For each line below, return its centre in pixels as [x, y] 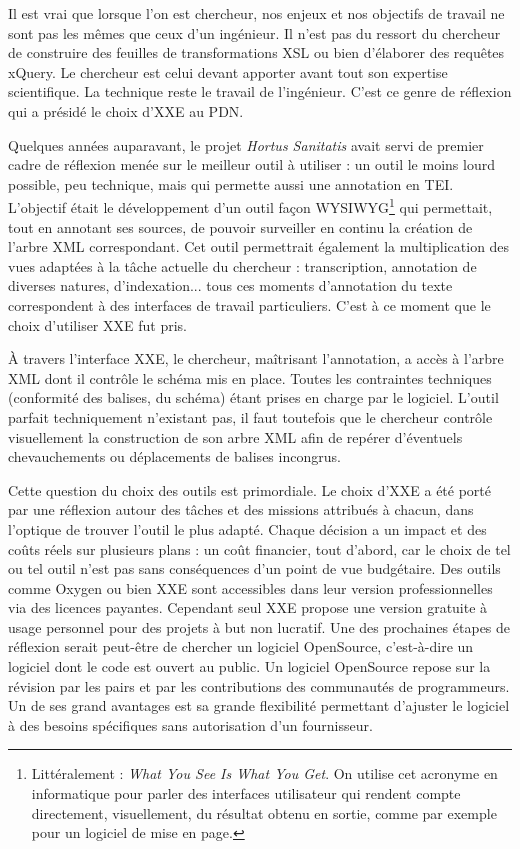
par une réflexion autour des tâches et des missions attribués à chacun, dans [241, 509]
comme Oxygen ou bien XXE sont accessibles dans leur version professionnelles [250, 587]
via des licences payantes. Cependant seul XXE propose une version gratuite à [248, 607]
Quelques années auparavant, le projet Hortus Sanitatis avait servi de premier [246, 144]
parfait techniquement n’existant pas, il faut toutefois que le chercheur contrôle [250, 416]
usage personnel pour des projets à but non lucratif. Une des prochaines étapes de [259, 626]
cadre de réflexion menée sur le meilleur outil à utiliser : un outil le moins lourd [251, 164]
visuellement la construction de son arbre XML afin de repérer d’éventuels [235, 436]
